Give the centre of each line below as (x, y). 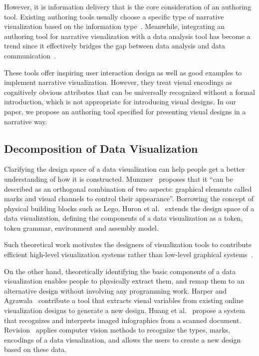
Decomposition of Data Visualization (101, 148)
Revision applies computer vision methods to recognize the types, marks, (117, 330)
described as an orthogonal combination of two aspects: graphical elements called (128, 188)
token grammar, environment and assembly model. (81, 227)
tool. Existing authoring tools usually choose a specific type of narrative (114, 16)
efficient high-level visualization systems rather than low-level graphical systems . (129, 254)
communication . (30, 55)
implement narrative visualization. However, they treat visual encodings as (118, 82)
